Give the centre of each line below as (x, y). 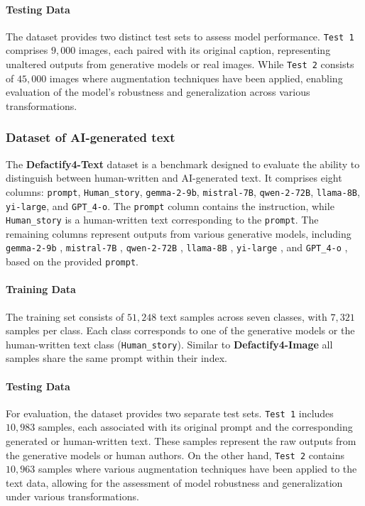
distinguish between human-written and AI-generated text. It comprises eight (174, 178)
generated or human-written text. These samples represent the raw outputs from (181, 441)
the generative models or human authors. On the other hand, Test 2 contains (175, 455)
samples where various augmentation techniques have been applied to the (197, 469)
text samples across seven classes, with (243, 316)
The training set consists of (65, 316)
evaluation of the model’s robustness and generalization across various (158, 92)
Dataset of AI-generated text (91, 137)
